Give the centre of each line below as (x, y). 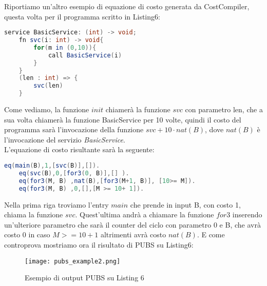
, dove (214, 129)
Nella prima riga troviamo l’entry (56, 204)
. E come (211, 234)
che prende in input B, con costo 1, (185, 204)
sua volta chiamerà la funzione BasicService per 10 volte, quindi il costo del (123, 119)
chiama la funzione (34, 214)
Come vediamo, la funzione (47, 109)
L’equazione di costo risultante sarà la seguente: (79, 149)
